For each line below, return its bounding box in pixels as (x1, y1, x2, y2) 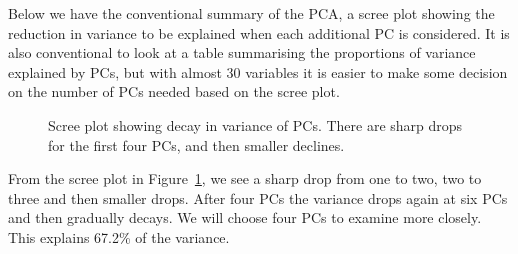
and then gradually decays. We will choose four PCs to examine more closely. (8, 207, 482, 228)
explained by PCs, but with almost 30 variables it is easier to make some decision (8, 61, 508, 82)
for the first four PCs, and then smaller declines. (48, 134, 345, 155)
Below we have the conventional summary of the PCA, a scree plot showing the (8, 3, 495, 23)
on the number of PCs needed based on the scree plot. (8, 81, 340, 102)
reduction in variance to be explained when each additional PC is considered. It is (8, 22, 510, 43)
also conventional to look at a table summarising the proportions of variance (8, 42, 476, 63)
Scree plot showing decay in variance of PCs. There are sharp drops (48, 114, 463, 135)
